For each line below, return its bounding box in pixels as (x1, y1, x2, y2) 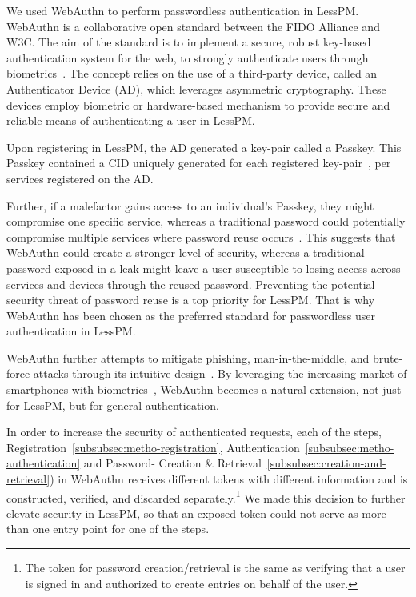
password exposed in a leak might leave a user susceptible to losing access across (6, 259, 401, 276)
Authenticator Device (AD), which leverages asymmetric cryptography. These (6, 80, 386, 97)
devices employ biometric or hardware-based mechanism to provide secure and (6, 96, 390, 113)
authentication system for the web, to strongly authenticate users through (6, 49, 369, 66)
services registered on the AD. (6, 170, 154, 186)
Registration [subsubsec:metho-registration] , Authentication (6, 439, 300, 455)
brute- (373, 349, 403, 366)
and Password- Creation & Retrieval (83, 455, 262, 471)
